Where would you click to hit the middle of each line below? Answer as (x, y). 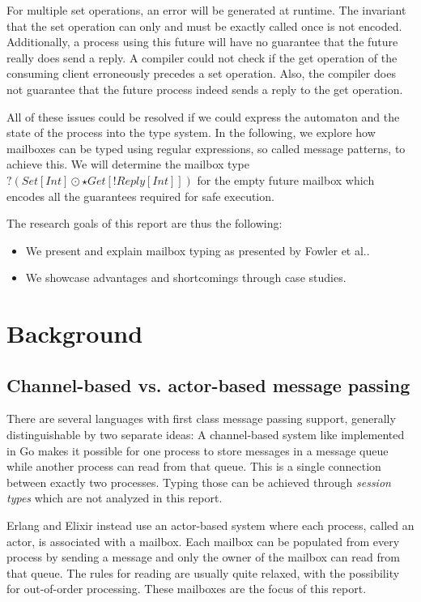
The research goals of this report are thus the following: (145, 223)
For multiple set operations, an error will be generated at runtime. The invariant (206, 10)
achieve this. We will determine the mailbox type (128, 164)
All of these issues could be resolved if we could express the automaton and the (203, 116)
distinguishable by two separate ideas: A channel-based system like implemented (206, 435)
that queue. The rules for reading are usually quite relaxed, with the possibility (203, 572)
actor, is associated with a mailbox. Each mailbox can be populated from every (203, 541)
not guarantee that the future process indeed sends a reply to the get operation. (205, 89)
